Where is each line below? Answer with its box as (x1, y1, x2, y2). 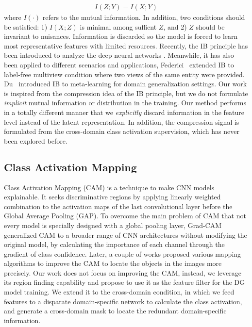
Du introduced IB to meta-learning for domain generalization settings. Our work (4, 79, 247, 89)
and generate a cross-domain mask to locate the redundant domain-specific (4, 306, 227, 316)
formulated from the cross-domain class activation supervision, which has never (4, 126, 239, 136)
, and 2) (163, 21, 187, 32)
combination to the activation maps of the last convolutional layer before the (4, 201, 233, 211)
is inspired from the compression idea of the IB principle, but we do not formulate (4, 88, 248, 98)
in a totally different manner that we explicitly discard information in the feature (4, 107, 245, 117)
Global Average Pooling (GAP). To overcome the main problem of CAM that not (4, 211, 246, 221)
